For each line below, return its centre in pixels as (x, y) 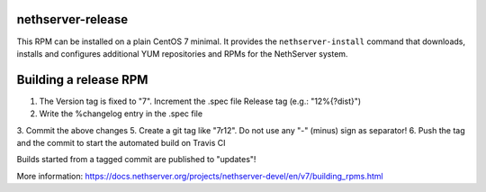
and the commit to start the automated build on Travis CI (121, 142)
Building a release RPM (82, 80)
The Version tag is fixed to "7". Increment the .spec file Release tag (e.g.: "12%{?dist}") (200, 101)
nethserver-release (72, 19)
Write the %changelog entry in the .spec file (121, 114)
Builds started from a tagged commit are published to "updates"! (136, 160)
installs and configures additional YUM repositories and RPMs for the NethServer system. (182, 53)
